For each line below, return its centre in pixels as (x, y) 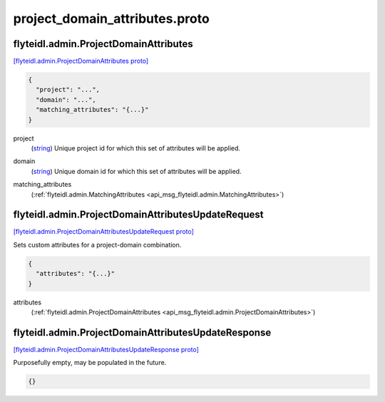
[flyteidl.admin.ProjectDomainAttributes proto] (81, 61)
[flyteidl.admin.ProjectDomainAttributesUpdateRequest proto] (103, 232)
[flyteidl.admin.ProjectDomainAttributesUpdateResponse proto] (106, 349)
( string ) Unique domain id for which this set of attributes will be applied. (136, 171)
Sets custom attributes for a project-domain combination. (97, 244)
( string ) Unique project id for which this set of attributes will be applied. (136, 148)
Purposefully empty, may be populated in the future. (90, 363)
